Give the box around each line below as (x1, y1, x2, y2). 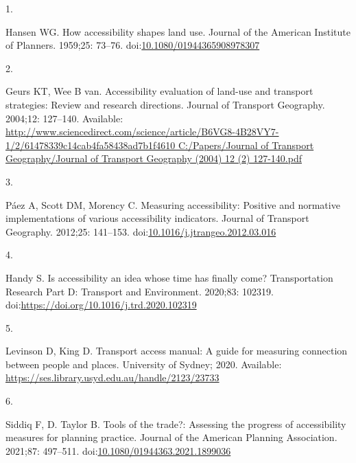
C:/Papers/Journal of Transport (178, 137, 314, 152)
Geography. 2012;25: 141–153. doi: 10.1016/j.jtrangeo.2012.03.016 (5, 224, 276, 238)
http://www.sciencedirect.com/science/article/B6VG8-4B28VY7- (5, 124, 279, 139)
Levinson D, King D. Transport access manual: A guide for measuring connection (5, 343, 348, 358)
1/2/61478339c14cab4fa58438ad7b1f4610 (5, 137, 176, 152)
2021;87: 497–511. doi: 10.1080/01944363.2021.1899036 (5, 443, 231, 458)
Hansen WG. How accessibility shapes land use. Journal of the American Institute (5, 24, 351, 38)
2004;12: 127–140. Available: (5, 111, 123, 125)
